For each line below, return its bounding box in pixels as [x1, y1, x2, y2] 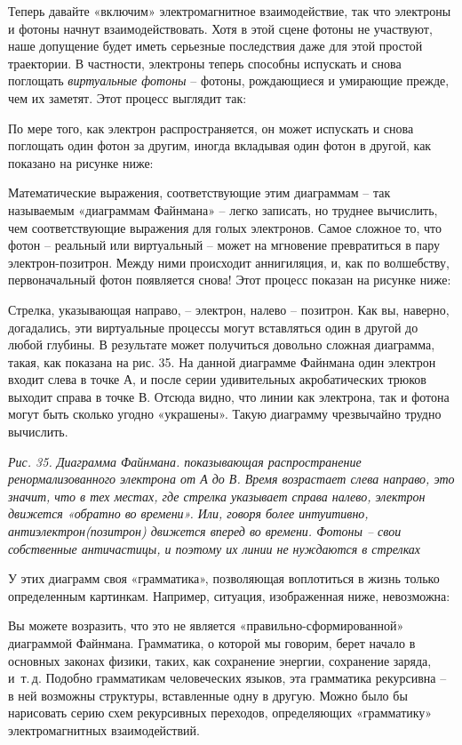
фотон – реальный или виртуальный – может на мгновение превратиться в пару [8, 236, 440, 254]
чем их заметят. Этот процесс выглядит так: [8, 88, 247, 107]
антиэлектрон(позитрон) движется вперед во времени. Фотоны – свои [8, 522, 402, 541]
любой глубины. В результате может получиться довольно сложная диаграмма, [8, 335, 435, 354]
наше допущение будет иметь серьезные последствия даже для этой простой [8, 36, 423, 55]
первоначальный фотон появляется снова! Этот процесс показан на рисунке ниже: [8, 270, 451, 289]
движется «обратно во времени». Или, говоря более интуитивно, [8, 504, 369, 523]
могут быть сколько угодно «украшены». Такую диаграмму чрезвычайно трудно [8, 405, 442, 423]
